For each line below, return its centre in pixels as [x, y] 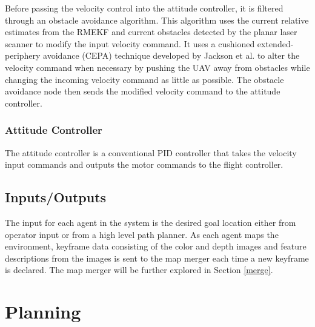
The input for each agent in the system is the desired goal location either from [151, 222]
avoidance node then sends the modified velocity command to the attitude [143, 91]
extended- [275, 43]
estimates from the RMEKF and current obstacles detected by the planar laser [151, 32]
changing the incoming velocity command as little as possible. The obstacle [144, 79]
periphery [23, 55]
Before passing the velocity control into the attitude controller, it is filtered [144, 8]
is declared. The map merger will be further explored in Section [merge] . [139, 270]
